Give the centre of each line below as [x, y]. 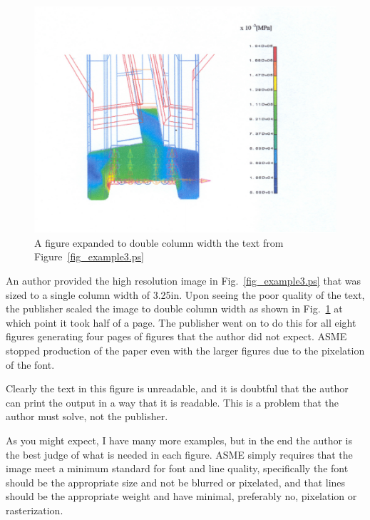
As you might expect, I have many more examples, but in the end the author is [179, 440]
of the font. [30, 364]
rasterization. [35, 510]
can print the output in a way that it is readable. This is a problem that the [173, 402]
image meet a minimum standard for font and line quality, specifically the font [177, 468]
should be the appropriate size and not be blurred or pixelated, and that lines [176, 482]
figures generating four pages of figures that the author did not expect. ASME [176, 336]
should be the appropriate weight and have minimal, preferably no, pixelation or [181, 496]
